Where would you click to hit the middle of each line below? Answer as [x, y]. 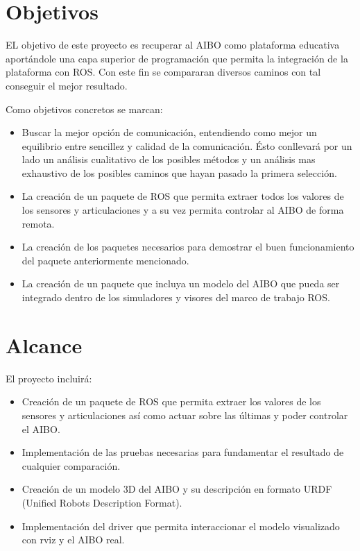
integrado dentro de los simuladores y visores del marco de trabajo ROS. [176, 297]
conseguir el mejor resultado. [67, 85]
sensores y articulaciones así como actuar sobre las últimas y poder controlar [185, 415]
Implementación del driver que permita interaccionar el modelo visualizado [181, 526]
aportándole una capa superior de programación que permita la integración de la [177, 58]
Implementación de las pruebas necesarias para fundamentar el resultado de [183, 452]
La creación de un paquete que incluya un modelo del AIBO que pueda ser [181, 283]
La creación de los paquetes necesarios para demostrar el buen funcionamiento [188, 247]
